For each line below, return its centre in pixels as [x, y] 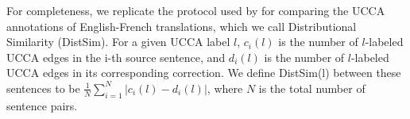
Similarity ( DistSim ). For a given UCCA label [118, 42]
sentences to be [43, 88]
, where [225, 88]
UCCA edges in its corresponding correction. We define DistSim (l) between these [204, 73]
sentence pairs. [42, 105]
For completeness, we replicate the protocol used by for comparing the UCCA [196, 10]
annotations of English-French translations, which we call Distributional [182, 26]
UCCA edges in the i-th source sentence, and [116, 57]
